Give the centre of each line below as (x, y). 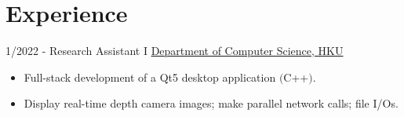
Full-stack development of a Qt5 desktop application (150, 77)
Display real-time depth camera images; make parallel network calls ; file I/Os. (211, 103)
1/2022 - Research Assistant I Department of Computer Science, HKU (175, 51)
